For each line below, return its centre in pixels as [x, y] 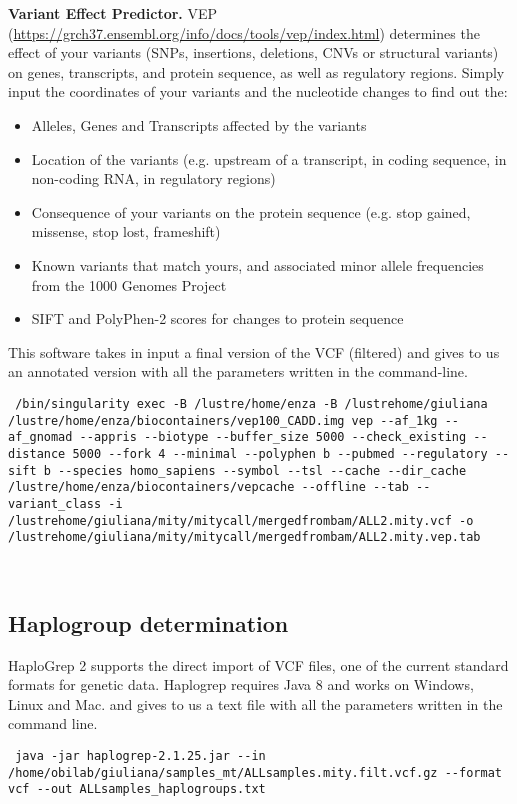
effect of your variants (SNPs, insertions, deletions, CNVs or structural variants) [253, 52]
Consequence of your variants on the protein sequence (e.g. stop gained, [251, 211]
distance [37, 453]
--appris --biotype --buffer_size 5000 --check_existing [273, 437]
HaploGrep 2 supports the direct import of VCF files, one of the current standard [258, 664]
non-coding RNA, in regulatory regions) [153, 178]
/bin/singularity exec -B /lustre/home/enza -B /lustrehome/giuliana [251, 403]
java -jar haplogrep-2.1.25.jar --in [140, 755]
